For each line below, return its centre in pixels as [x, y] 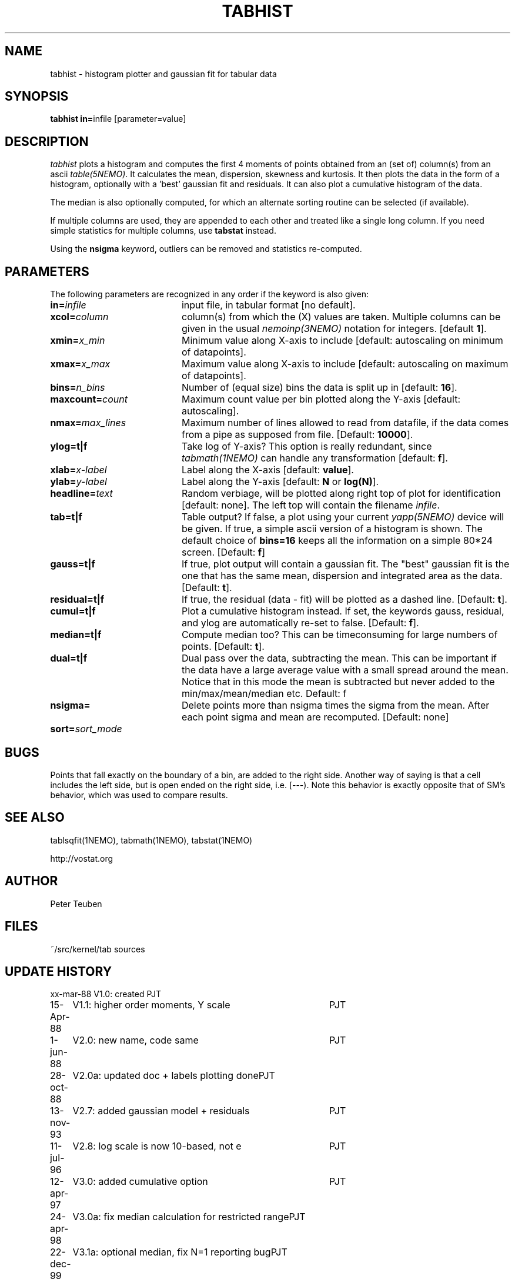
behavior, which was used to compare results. [139, 795]
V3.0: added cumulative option [140, 1182]
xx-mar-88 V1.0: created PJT [106, 994]
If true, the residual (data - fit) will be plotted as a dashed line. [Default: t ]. [344, 600]
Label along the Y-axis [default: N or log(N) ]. [280, 482]
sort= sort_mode [86, 729]
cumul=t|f [73, 611]
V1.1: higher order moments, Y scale [151, 1005]
